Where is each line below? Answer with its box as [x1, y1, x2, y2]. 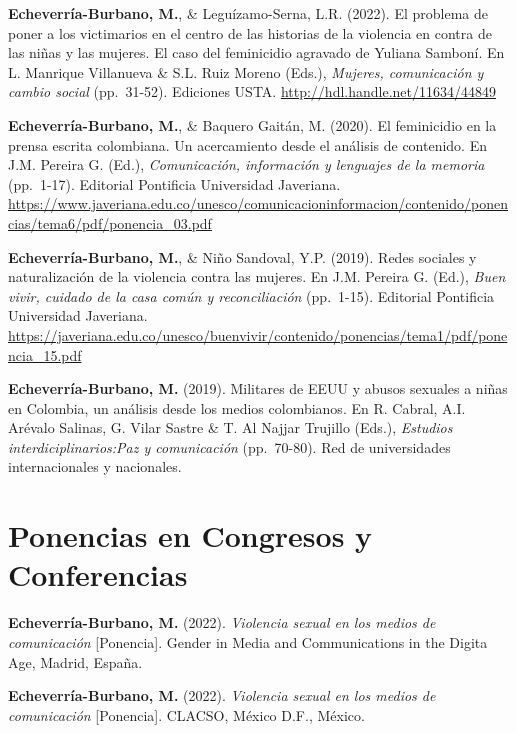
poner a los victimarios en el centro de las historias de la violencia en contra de [8, 22, 492, 43]
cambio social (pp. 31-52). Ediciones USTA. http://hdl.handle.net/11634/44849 [8, 81, 497, 102]
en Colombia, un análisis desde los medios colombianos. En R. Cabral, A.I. [8, 397, 466, 418]
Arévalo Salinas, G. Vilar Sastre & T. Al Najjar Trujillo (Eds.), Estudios [8, 417, 453, 438]
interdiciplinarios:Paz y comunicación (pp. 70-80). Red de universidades [8, 436, 451, 457]
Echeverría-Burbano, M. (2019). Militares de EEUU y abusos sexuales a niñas [8, 378, 508, 399]
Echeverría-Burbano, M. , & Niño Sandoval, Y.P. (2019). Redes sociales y [8, 246, 477, 267]
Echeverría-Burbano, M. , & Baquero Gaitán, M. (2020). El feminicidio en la [8, 114, 497, 135]
